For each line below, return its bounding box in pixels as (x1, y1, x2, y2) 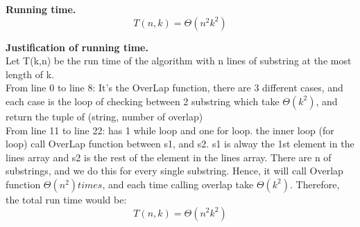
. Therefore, (290, 176, 340, 191)
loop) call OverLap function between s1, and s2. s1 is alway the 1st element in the (6, 136, 354, 151)
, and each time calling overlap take (102, 176, 254, 191)
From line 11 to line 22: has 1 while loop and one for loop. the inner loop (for (6, 122, 334, 137)
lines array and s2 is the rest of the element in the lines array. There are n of (6, 149, 332, 164)
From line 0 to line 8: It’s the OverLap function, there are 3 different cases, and (6, 80, 343, 95)
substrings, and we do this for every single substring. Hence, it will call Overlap (6, 163, 343, 178)
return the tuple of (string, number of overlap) (6, 109, 203, 123)
